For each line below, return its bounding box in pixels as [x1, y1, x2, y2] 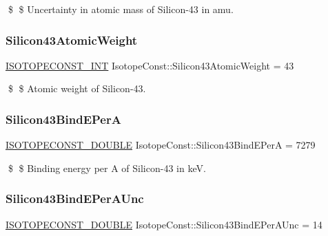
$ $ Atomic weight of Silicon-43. [8, 81, 146, 96]
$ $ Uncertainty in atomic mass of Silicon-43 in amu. [8, 2, 234, 16]
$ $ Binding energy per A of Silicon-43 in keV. [8, 160, 206, 175]
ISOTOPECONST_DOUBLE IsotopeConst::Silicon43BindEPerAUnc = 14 [6, 217, 322, 231]
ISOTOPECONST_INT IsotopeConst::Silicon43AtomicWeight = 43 [6, 58, 294, 72]
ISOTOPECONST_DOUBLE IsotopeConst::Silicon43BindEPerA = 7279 [6, 138, 316, 152]
